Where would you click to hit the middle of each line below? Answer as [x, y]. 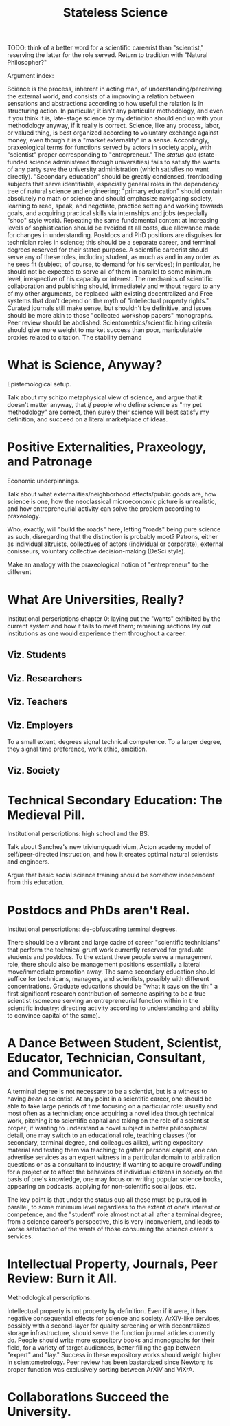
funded [18, 162]
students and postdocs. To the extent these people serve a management [110, 957]
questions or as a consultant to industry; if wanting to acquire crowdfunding [114, 1165]
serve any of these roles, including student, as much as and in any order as [113, 257]
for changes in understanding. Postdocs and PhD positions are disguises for [115, 235]
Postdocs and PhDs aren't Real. [99, 910]
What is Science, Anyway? [85, 365]
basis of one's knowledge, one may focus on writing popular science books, [115, 1179]
